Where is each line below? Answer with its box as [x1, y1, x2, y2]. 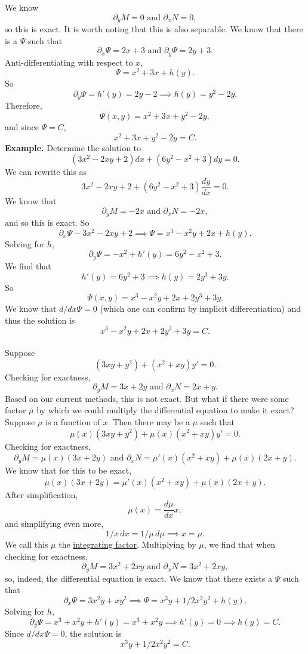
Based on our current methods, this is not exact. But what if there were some [5, 392, 289, 404]
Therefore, [5, 99, 42, 112]
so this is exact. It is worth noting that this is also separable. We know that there [5, 23, 303, 35]
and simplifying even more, [5, 517, 104, 530]
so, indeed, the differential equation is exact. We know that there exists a [5, 572, 272, 584]
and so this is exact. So [5, 216, 90, 229]
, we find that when [204, 538, 276, 550]
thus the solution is [5, 314, 75, 326]
